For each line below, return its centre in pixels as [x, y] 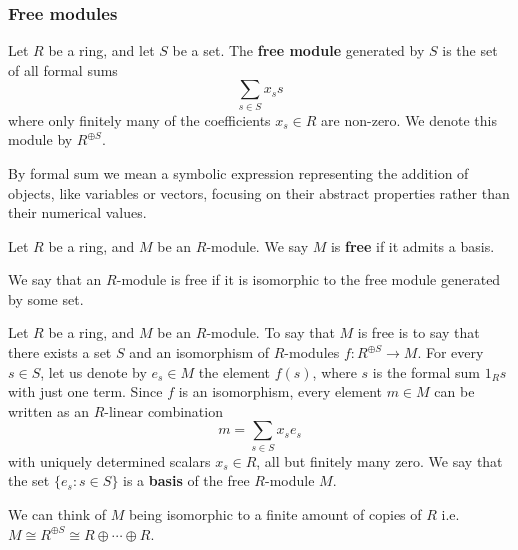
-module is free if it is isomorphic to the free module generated [308, 279]
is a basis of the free [186, 480]
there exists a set [60, 352]
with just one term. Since [85, 391]
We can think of [57, 513]
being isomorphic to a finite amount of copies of [275, 513]
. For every [450, 352]
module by [40, 139]
